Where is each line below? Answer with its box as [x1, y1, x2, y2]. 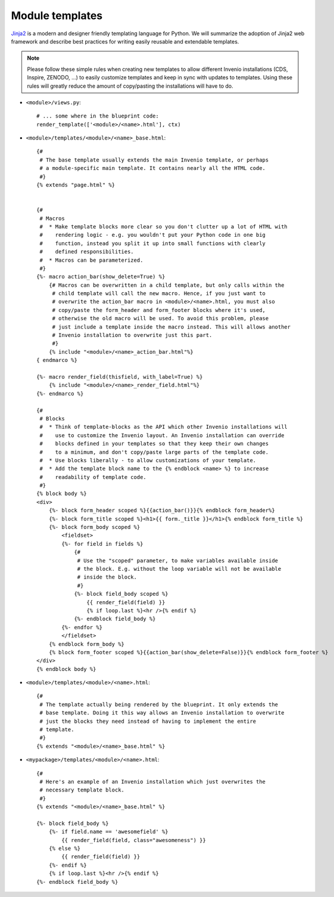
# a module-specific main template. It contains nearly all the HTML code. [39, 165, 266, 172]
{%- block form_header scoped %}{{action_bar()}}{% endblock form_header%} [48, 507, 275, 514]
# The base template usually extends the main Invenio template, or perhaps [39, 156, 269, 163]
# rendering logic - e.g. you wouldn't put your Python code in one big [39, 231, 266, 239]
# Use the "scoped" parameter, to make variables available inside [77, 557, 279, 564]
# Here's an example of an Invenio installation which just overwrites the [39, 778, 266, 785]
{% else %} [48, 845, 81, 852]
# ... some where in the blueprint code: [36, 113, 159, 119]
